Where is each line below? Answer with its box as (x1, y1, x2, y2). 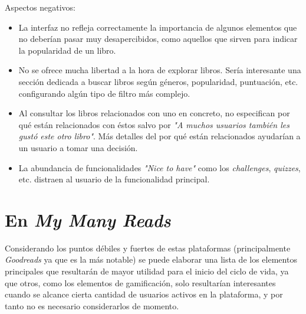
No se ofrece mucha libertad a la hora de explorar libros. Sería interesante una (18, 64, 301, 76)
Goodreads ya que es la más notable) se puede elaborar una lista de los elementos (5, 253, 297, 266)
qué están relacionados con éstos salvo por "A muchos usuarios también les (18, 118, 289, 130)
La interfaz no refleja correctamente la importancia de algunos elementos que (18, 21, 297, 33)
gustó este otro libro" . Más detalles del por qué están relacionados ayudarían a (18, 130, 301, 142)
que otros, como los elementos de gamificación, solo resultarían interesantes (5, 276, 276, 289)
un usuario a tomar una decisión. (18, 141, 138, 153)
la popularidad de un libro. (18, 44, 116, 56)
